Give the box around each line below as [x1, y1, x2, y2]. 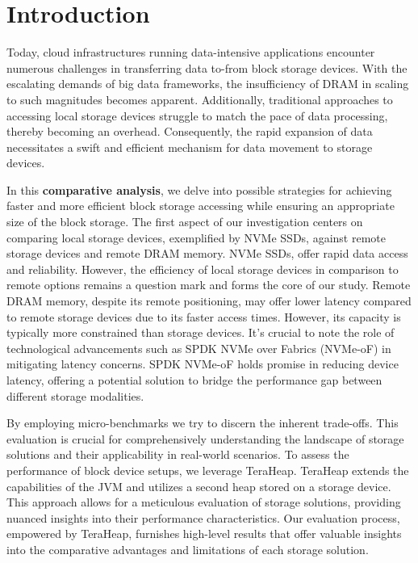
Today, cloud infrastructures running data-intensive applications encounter [6, 44, 375, 61]
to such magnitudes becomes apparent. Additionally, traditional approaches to [6, 90, 393, 107]
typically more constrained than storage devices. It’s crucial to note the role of [6, 324, 395, 341]
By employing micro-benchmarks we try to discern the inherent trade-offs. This [6, 414, 399, 431]
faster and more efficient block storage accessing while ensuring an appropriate [6, 197, 395, 214]
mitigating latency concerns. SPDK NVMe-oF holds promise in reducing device [6, 355, 399, 372]
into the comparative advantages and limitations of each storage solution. [6, 540, 369, 557]
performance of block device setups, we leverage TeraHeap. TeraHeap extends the [6, 461, 409, 478]
